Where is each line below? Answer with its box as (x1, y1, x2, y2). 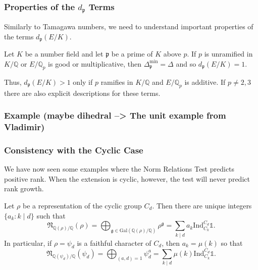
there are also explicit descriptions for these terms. (4, 87, 161, 98)
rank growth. (4, 183, 44, 194)
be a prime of (111, 48, 153, 59)
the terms (4, 31, 34, 41)
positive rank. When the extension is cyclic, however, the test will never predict (4, 173, 250, 184)
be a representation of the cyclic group (22, 200, 142, 210)
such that (36, 210, 66, 221)
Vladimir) (4, 121, 45, 133)
